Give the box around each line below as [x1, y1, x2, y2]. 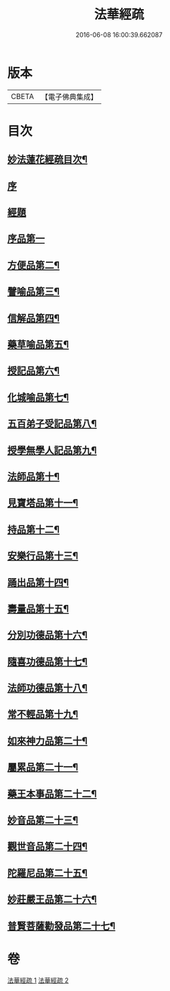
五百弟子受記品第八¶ [7, 418, 97, 430]
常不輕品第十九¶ [7, 708, 79, 720]
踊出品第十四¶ [7, 576, 69, 588]
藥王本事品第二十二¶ [7, 787, 97, 799]
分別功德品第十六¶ [7, 629, 88, 641]
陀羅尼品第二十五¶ [7, 866, 88, 879]
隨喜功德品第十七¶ [7, 656, 88, 668]
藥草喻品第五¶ [7, 339, 69, 350]
